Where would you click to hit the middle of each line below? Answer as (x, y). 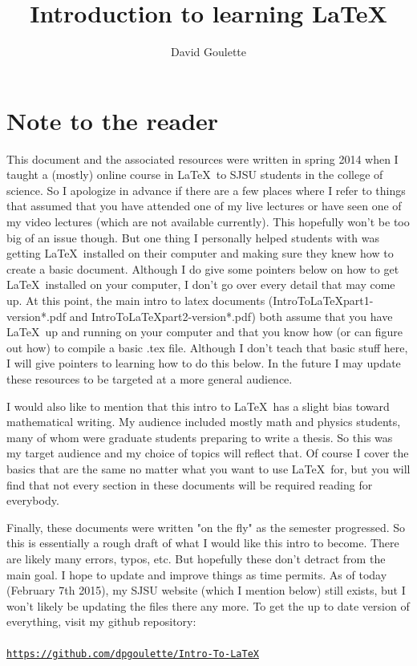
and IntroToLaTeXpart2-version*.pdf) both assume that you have (231, 316)
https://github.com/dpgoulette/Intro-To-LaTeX (133, 654)
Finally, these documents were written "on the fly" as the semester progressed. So (206, 527)
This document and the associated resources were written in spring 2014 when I (202, 158)
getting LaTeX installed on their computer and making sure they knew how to (200, 253)
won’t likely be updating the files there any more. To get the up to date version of (208, 605)
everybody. (33, 500)
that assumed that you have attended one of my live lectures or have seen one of (204, 206)
